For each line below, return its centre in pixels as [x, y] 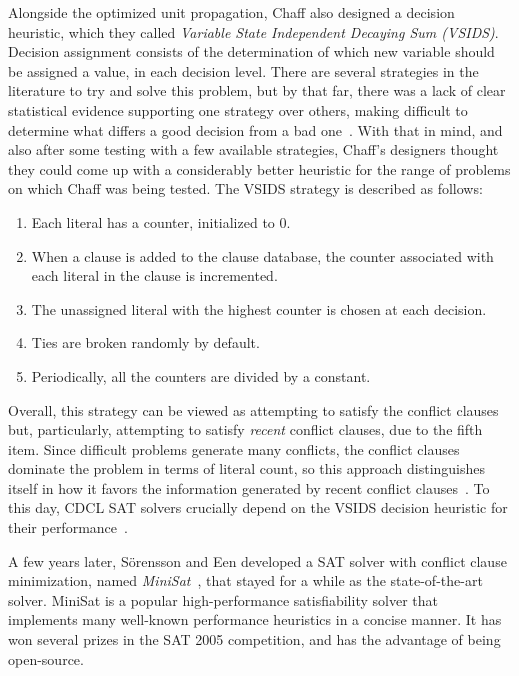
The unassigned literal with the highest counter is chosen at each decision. [259, 308]
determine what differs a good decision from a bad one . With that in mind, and [255, 129]
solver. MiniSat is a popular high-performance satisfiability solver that [223, 599]
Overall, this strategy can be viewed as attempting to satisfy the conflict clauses [253, 409]
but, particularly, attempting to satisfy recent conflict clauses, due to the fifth [245, 429]
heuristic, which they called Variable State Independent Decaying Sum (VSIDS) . [253, 31]
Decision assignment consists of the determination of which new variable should [251, 51]
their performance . [68, 527]
